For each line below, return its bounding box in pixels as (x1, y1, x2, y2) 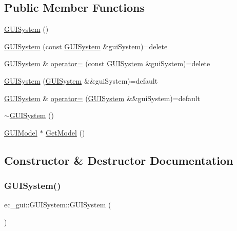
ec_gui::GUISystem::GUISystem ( (4, 199, 111, 210)
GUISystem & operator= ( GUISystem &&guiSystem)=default (4, 92, 201, 103)
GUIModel (4, 127, 37, 138)
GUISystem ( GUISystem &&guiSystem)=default (4, 75, 158, 86)
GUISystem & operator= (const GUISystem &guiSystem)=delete (4, 58, 210, 69)
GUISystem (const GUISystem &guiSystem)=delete (4, 41, 168, 51)
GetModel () (46, 127, 85, 138)
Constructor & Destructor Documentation (4, 152, 233, 168)
